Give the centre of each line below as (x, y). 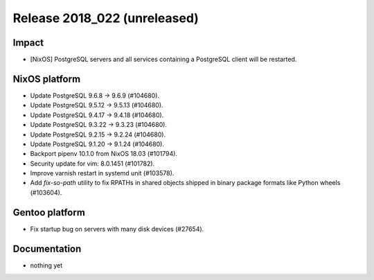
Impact (28, 43)
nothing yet (46, 265)
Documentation (47, 248)
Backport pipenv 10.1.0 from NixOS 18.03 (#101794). (104, 154)
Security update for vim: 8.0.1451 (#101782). (92, 164)
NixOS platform (47, 79)
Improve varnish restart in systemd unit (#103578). (102, 173)
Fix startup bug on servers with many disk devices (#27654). (117, 229)
